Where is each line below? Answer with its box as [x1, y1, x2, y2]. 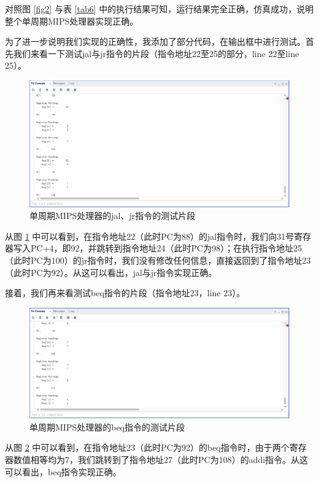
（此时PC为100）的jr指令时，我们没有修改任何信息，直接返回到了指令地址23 [5, 253, 311, 266]
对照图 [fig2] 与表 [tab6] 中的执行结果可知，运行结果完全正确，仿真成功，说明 [5, 2, 314, 15]
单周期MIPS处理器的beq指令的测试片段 [29, 420, 185, 433]
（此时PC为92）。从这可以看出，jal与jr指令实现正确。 [5, 266, 217, 278]
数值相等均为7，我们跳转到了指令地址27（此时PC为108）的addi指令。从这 [13, 453, 309, 466]
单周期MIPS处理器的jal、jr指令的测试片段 [29, 209, 196, 222]
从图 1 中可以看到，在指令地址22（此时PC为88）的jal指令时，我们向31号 [5, 229, 294, 242]
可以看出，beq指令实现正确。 [5, 465, 121, 478]
